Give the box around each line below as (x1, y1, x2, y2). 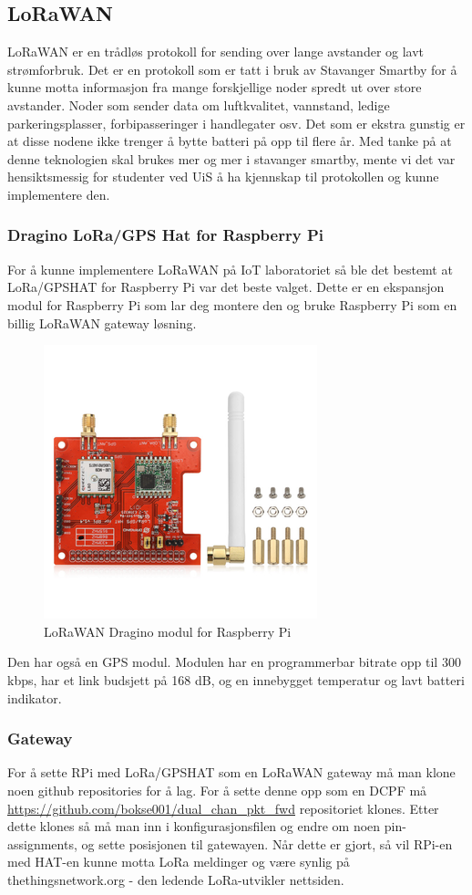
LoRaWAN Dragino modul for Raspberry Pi (44, 621, 292, 640)
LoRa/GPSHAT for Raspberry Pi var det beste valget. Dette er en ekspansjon (7, 277, 445, 297)
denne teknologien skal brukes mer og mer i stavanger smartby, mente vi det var (7, 149, 456, 168)
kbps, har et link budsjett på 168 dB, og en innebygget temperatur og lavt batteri (7, 670, 465, 689)
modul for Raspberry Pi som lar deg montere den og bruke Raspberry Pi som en (7, 295, 457, 314)
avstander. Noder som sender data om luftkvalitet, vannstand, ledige (7, 95, 390, 114)
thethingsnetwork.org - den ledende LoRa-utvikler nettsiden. (7, 869, 344, 889)
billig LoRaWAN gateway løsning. (7, 313, 197, 332)
